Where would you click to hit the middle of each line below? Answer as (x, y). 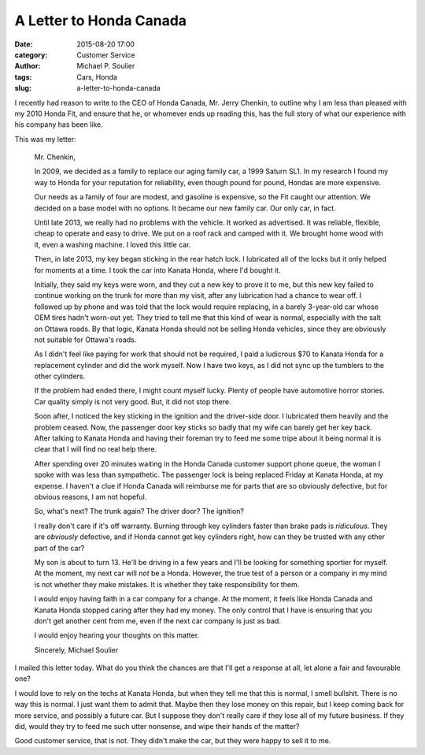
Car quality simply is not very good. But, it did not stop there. (133, 401)
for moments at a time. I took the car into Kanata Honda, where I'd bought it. (157, 270)
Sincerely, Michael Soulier (76, 649)
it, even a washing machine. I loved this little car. (113, 244)
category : (31, 54)
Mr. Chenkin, (55, 157)
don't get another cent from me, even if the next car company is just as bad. (157, 621)
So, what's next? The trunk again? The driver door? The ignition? (139, 511)
